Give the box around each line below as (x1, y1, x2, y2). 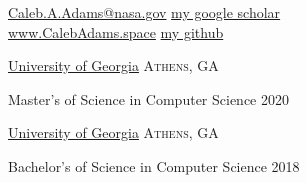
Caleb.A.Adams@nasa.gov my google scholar (8, 2, 281, 22)
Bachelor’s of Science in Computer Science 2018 (8, 155, 300, 176)
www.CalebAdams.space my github (8, 21, 224, 42)
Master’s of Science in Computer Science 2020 (8, 88, 289, 109)
